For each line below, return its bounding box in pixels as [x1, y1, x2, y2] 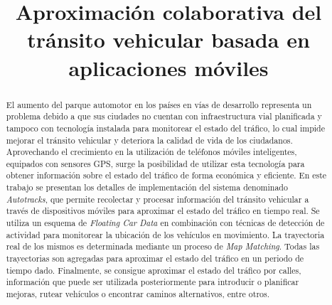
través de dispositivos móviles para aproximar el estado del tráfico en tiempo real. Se [6, 205, 320, 217]
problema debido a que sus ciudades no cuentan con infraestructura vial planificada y [6, 110, 322, 122]
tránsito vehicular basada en [27, 25, 310, 54]
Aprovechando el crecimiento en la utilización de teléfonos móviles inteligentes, [6, 146, 297, 158]
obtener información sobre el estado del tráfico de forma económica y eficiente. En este [6, 169, 327, 181]
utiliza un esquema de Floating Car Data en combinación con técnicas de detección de [6, 217, 325, 229]
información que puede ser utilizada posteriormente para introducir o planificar [6, 276, 299, 288]
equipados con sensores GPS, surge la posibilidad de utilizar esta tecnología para [6, 157, 305, 169]
